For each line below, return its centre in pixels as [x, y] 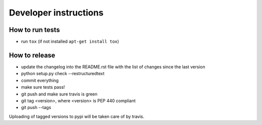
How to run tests [34, 30]
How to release [32, 55]
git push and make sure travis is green [59, 94]
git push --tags [36, 108]
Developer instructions [56, 13]
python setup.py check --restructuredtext [63, 74]
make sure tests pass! [43, 87]
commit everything [40, 80]
